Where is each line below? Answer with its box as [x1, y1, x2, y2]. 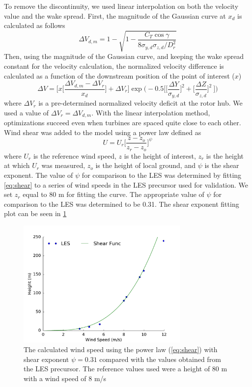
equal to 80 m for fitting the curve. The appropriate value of [23, 189, 204, 199]
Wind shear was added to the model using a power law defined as [4, 127, 201, 137]
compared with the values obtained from [99, 354, 221, 364]
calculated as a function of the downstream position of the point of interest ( [4, 70, 235, 81]
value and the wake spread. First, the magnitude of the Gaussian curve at [4, 10, 226, 21]
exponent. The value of [4, 169, 73, 180]
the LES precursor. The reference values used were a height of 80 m [24, 363, 227, 374]
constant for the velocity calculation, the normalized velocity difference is [4, 60, 224, 71]
